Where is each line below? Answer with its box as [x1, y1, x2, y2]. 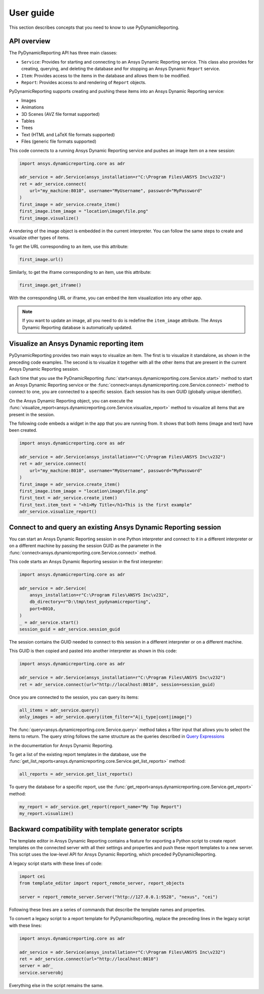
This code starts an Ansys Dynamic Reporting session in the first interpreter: [9, 558, 163, 564]
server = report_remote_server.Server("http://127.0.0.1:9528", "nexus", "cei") [19, 894, 218, 900]
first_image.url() [19, 257, 64, 263]
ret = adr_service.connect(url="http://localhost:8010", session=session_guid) [19, 682, 216, 687]
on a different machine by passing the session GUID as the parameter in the [9, 543, 162, 549]
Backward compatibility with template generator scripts [9, 825, 183, 833]
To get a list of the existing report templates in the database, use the [9, 751, 147, 757]
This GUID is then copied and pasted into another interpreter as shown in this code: [9, 648, 177, 654]
